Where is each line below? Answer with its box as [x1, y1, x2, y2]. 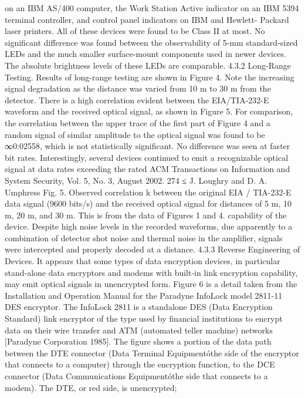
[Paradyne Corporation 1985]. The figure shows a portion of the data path [5, 335, 272, 348]
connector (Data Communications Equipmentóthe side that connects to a [5, 370, 268, 382]
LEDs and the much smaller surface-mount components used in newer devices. [5, 48, 286, 60]
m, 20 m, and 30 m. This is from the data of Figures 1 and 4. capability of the [5, 208, 287, 221]
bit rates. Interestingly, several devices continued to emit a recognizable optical [5, 151, 289, 163]
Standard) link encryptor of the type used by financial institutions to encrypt [5, 312, 283, 325]
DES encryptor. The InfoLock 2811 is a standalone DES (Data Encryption [5, 301, 273, 313]
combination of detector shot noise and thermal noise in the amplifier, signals [5, 231, 283, 244]
